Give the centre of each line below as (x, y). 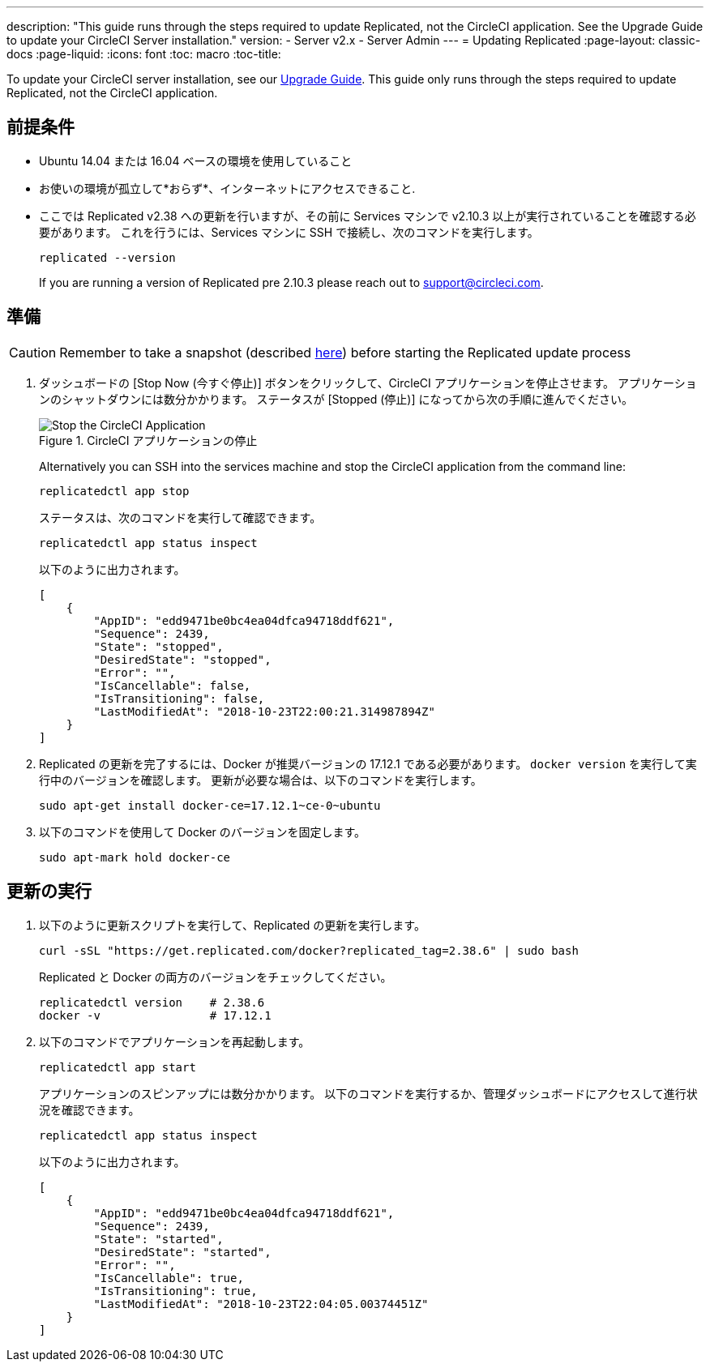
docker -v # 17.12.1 (155, 1015)
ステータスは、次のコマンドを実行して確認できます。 (180, 517)
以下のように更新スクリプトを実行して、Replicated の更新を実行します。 (232, 925)
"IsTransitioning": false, (179, 698)
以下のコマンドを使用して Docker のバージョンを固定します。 (203, 831)
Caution (33, 352)
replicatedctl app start (118, 1067)
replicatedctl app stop (114, 491)
